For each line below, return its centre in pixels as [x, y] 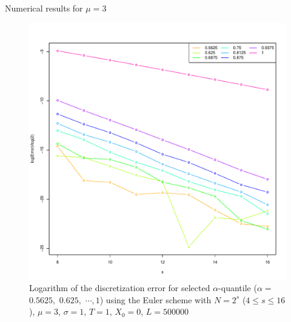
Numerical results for [44, 8]
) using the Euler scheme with [156, 299]
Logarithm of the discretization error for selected [120, 288]
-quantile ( [238, 288]
